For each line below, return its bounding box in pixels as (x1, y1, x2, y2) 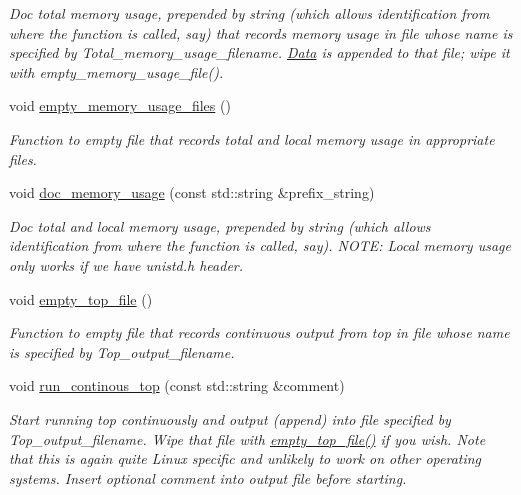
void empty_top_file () (9, 288, 153, 309)
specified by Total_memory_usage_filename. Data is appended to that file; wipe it (9, 42, 510, 63)
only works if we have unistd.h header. (9, 254, 244, 275)
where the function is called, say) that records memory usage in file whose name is (9, 22, 513, 43)
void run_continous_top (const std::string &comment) (9, 375, 345, 396)
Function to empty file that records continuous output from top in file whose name (9, 322, 510, 343)
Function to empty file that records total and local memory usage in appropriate (9, 128, 495, 149)
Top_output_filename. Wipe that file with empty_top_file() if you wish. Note (9, 428, 486, 449)
